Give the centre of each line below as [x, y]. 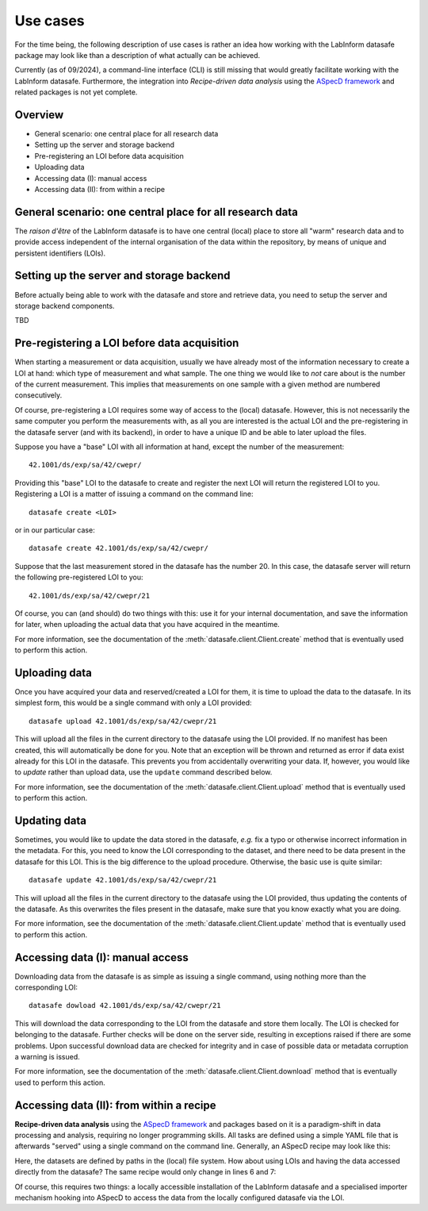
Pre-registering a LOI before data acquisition [127, 343]
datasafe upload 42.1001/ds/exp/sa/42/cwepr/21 [123, 721]
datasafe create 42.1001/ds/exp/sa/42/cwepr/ [119, 548]
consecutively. [38, 395]
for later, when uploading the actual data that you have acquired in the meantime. [147, 625]
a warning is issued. [47, 1056]
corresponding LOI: [46, 987]
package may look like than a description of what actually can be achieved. [138, 55]
